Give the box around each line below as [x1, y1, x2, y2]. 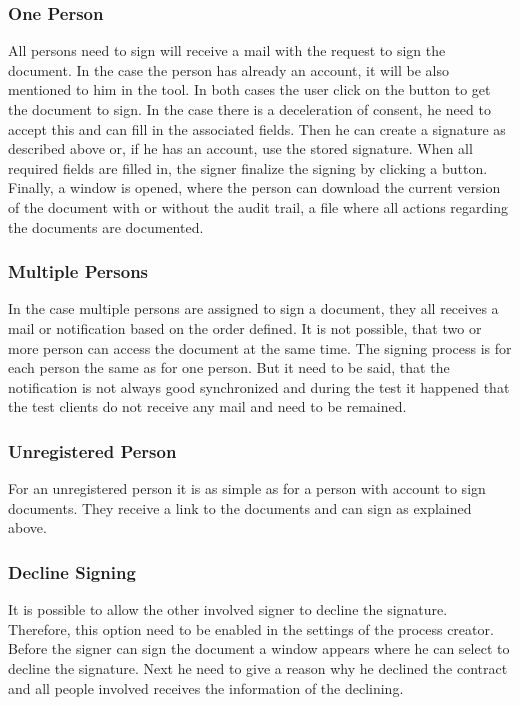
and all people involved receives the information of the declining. [8, 677, 404, 698]
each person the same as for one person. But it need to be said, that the [8, 357, 450, 378]
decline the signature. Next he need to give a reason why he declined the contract [8, 657, 508, 678]
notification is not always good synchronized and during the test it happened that [8, 376, 510, 397]
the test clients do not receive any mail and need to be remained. [8, 396, 407, 417]
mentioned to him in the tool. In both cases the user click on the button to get [8, 79, 491, 100]
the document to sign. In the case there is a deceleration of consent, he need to [8, 99, 491, 119]
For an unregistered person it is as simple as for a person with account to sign [8, 478, 486, 499]
